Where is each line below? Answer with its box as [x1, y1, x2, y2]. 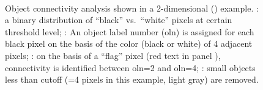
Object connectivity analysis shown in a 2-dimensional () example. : [5, 1, 259, 14]
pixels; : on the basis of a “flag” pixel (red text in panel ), [5, 49, 221, 61]
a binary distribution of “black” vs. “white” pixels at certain [5, 13, 232, 26]
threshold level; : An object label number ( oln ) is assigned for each [5, 25, 254, 38]
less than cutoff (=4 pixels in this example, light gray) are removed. [5, 73, 259, 86]
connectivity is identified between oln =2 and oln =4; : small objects [5, 61, 256, 74]
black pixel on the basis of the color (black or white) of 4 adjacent [5, 37, 253, 50]
